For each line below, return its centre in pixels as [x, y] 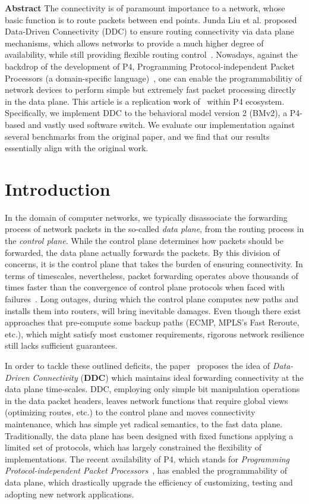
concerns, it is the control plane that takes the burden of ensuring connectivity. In [154, 264]
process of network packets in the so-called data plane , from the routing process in [154, 229]
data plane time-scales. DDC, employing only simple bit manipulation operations [152, 389]
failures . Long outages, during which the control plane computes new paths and [152, 299]
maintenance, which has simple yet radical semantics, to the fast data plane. [144, 423]
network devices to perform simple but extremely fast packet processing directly [150, 90]
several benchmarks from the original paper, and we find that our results [137, 136]
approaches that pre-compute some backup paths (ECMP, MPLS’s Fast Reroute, [152, 322]
